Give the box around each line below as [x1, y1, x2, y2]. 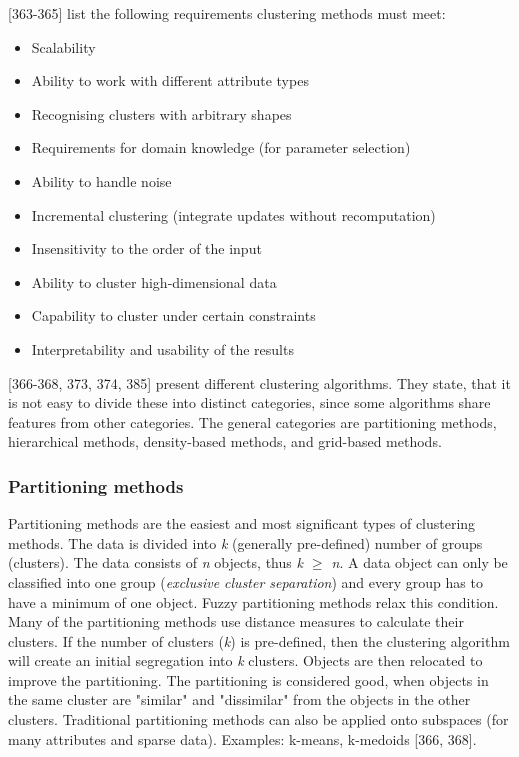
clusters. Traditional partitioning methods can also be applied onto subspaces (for [8, 709, 509, 730]
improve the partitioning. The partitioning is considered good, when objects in [8, 669, 489, 690]
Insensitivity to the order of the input [31, 238, 262, 259]
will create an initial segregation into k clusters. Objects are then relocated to [8, 650, 483, 671]
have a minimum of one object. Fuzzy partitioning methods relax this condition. [8, 591, 499, 612]
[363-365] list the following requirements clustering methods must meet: [8, 3, 446, 23]
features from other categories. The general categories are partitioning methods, [8, 411, 497, 432]
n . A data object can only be [331, 552, 508, 573]
